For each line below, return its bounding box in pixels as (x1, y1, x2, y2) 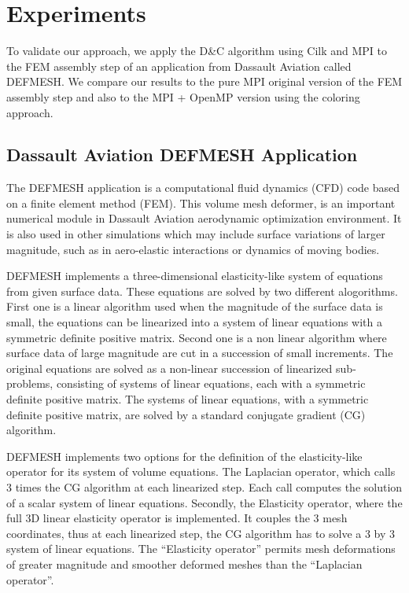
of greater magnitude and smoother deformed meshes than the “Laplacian (6, 555, 363, 572)
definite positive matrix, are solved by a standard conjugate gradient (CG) (6, 406, 366, 422)
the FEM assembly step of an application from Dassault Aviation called (6, 57, 352, 74)
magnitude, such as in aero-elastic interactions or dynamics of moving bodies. (6, 241, 380, 257)
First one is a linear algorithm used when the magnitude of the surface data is (6, 298, 383, 315)
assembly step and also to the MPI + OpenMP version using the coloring (6, 88, 360, 105)
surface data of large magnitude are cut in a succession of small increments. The (6, 344, 393, 361)
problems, (6, 375, 53, 392)
